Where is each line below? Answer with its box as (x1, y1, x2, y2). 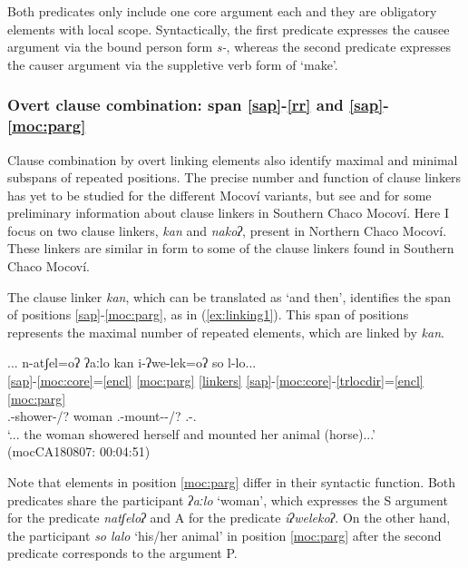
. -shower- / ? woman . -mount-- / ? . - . (7, 406, 197, 426)
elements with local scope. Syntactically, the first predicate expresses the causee (7, 19, 450, 38)
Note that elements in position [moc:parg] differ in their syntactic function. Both (7, 473, 456, 492)
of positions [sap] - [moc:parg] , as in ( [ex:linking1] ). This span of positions (7, 305, 409, 324)
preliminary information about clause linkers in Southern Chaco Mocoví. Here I (7, 203, 449, 222)
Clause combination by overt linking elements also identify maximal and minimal (7, 150, 458, 169)
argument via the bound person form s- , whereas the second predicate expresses (7, 37, 451, 56)
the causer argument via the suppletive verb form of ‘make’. (7, 54, 338, 73)
